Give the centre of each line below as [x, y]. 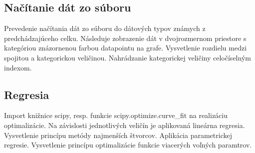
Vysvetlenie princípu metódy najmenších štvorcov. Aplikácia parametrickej [118, 135]
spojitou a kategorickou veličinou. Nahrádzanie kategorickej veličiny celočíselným [127, 57]
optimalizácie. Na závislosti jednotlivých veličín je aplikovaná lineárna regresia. [125, 125]
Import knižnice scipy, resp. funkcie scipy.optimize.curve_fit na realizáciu [116, 115]
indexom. [18, 67]
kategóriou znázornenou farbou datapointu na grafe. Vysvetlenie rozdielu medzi [126, 48]
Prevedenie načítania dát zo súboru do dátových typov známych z [105, 28]
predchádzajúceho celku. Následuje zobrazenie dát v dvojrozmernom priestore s [125, 38]
